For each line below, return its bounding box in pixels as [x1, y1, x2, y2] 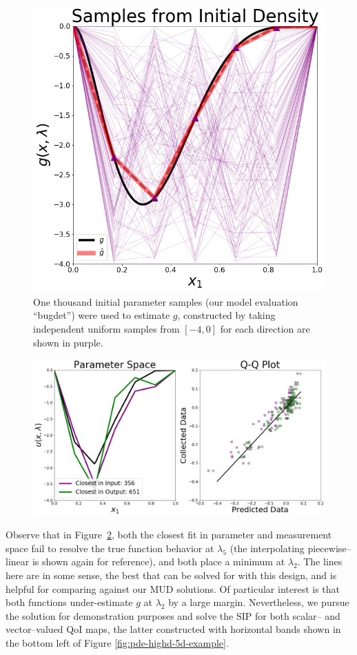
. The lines [297, 554, 343, 569]
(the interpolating [229, 540, 305, 555]
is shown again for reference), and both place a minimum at [32, 554, 285, 569]
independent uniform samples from [33, 321, 180, 335]
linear [6, 554, 30, 569]
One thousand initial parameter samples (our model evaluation [33, 294, 298, 309]
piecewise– [307, 540, 351, 555]
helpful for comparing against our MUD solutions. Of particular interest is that [6, 581, 340, 596]
